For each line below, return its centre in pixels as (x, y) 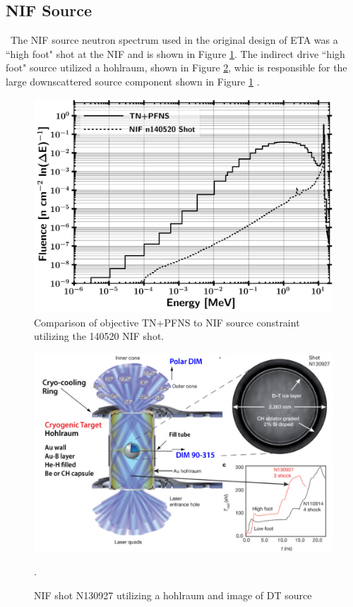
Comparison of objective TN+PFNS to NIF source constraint (167, 322)
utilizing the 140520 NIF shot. (99, 336)
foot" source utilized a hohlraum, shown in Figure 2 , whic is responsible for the (176, 67)
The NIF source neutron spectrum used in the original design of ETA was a (174, 40)
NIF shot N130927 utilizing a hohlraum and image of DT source (173, 595)
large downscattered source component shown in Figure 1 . (133, 81)
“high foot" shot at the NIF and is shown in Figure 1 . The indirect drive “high (175, 53)
